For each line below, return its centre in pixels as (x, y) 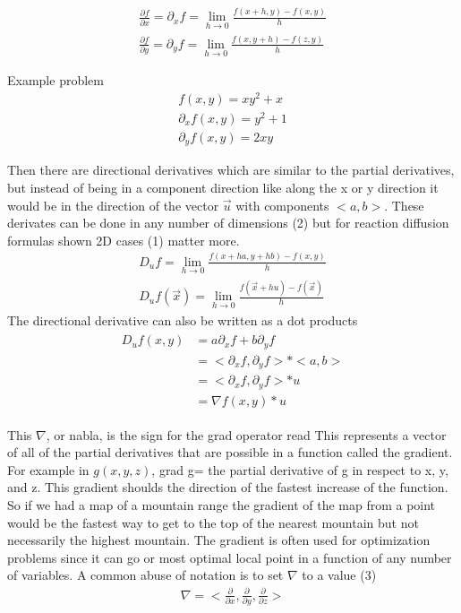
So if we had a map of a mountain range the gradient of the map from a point (222, 505)
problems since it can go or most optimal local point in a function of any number (230, 557)
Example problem (55, 80)
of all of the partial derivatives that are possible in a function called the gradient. (230, 452)
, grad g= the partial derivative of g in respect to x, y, (300, 469)
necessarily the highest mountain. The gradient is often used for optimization (219, 540)
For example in (48, 469)
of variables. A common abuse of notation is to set (145, 575)
